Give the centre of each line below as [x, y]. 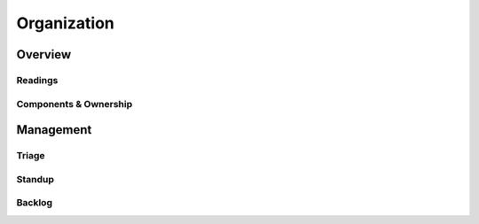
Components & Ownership [75, 104]
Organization [65, 23]
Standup [35, 179]
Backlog [35, 203]
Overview [44, 54]
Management [54, 130]
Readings [37, 80]
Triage [31, 156]
